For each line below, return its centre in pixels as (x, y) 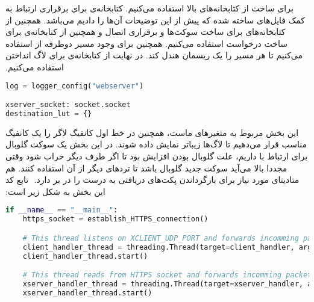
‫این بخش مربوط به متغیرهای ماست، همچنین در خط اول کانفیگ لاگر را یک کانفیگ (152, 132)
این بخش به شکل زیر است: (55, 191)
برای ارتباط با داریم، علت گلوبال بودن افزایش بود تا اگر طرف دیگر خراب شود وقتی (157, 156)
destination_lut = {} (49, 113)
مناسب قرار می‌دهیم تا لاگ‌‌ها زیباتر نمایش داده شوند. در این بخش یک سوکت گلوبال (156, 144)
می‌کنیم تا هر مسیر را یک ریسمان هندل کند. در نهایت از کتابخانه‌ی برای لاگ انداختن (154, 55)
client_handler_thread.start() (85, 256)
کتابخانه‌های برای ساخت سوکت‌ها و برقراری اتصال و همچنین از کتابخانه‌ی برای (146, 32)
